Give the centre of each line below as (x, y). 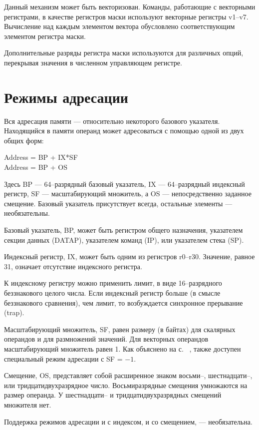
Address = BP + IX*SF (41, 157)
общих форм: (24, 140)
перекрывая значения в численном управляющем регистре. (93, 62)
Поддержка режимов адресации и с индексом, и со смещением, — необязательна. (128, 421)
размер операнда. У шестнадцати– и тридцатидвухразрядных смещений (113, 395)
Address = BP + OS (36, 167)
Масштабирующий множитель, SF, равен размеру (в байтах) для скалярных (120, 329)
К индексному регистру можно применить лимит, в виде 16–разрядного (113, 283)
